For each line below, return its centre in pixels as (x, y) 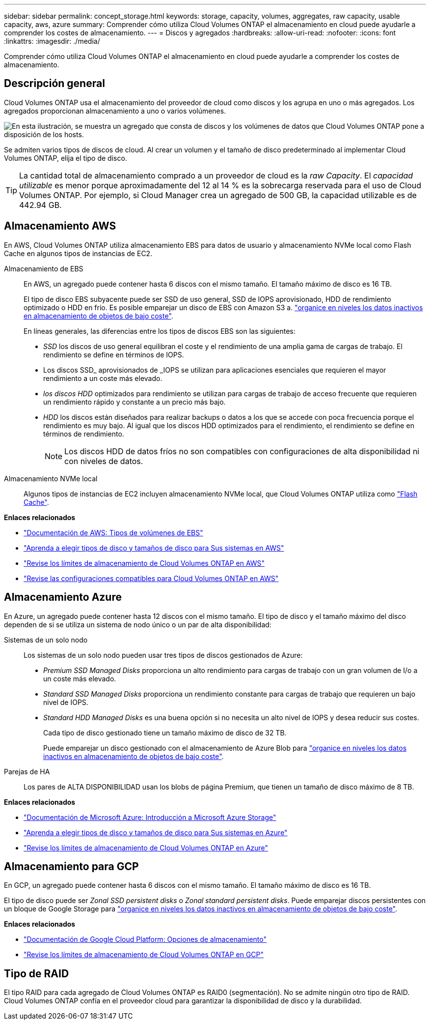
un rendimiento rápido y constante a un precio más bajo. (134, 402)
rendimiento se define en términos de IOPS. (114, 354)
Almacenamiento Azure (63, 597)
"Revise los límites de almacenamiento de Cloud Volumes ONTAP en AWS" (144, 563)
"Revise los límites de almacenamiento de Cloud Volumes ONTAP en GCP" (144, 955)
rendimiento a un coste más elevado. (103, 378)
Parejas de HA (27, 771)
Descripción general (54, 84)
